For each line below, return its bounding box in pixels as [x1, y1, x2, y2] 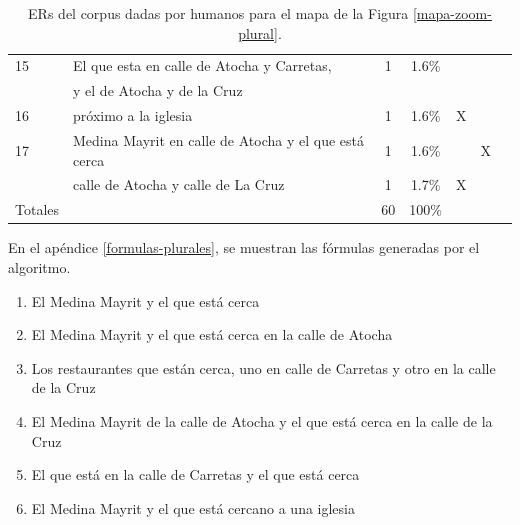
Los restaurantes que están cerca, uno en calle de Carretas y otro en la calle [31, 357, 496, 378]
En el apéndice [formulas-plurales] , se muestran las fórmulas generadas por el [8, 237, 480, 258]
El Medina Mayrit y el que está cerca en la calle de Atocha [31, 324, 393, 345]
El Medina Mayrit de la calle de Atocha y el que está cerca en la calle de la [31, 410, 493, 431]
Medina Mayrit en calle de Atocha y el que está [73, 129, 365, 150]
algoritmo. [8, 256, 71, 277]
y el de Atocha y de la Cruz [73, 80, 243, 101]
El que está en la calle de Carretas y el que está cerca [31, 464, 360, 485]
